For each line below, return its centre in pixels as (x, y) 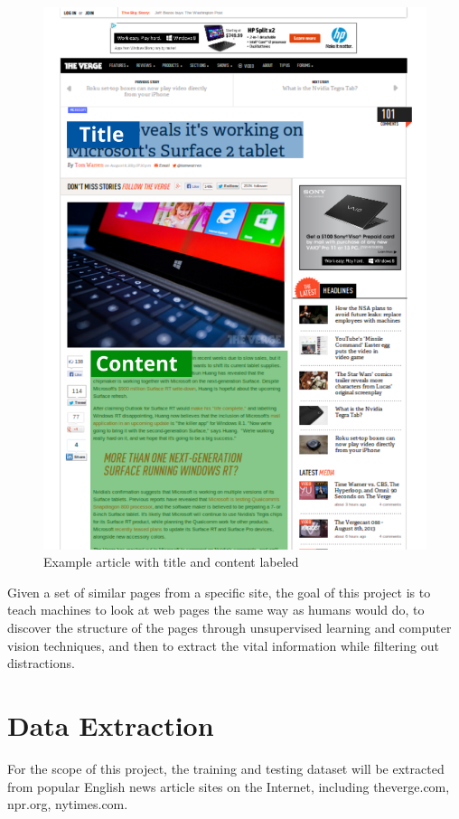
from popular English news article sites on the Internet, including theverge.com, (229, 786)
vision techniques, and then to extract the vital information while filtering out (223, 645)
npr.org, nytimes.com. (68, 804)
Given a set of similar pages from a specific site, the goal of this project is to (219, 592)
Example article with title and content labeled (171, 562)
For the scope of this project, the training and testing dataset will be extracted (226, 768)
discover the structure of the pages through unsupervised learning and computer (229, 628)
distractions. (41, 663)
